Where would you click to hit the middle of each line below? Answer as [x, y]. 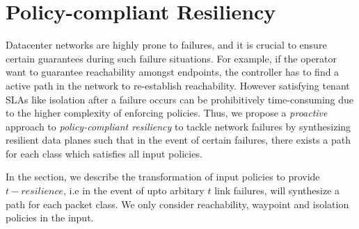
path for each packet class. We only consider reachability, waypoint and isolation [177, 204]
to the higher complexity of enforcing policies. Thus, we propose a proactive [167, 113]
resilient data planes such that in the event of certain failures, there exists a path [178, 140]
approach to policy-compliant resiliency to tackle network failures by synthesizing [178, 126]
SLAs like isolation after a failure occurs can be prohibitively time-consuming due [180, 99]
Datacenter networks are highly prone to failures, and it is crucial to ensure [166, 45]
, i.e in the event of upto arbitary [134, 190]
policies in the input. [50, 218]
